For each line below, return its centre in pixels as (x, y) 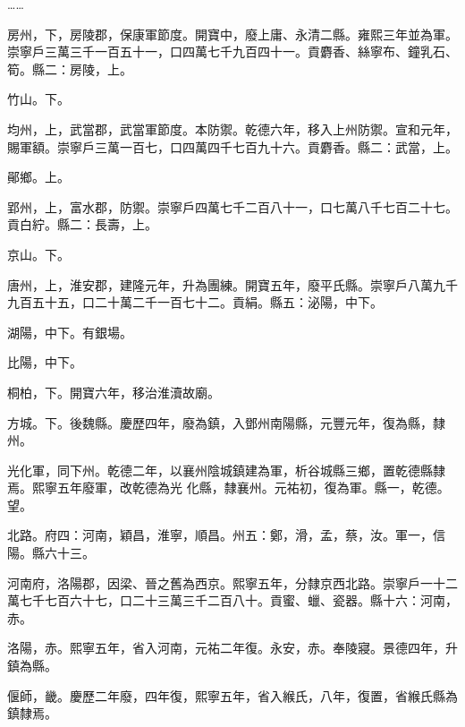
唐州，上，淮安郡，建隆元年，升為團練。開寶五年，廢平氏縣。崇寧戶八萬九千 (232, 284)
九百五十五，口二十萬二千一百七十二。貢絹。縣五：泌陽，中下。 (195, 302)
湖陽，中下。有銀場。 (70, 332)
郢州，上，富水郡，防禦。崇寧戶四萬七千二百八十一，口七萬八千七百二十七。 (232, 206)
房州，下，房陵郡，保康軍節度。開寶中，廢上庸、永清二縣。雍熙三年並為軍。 (232, 34)
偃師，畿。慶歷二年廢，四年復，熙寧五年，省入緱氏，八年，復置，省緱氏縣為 (232, 695)
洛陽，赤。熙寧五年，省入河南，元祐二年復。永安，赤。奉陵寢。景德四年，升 (232, 648)
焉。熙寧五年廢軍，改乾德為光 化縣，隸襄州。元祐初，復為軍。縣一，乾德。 (228, 488)
